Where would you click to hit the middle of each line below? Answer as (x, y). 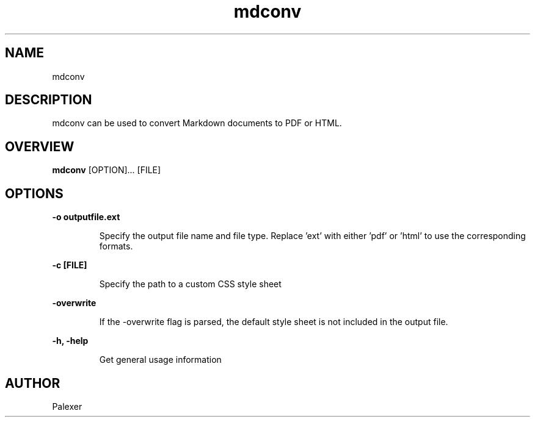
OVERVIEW (40, 146)
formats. (116, 246)
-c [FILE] (70, 265)
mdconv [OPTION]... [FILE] (107, 170)
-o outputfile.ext (86, 217)
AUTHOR (33, 383)
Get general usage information (160, 360)
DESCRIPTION (49, 100)
